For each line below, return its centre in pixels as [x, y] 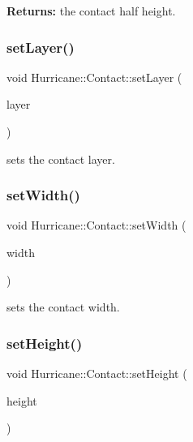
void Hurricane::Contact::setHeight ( [97, 373]
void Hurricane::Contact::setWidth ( [96, 225]
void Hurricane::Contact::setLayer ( [94, 77]
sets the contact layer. [61, 159]
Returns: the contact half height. [91, 11]
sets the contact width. [63, 307]
